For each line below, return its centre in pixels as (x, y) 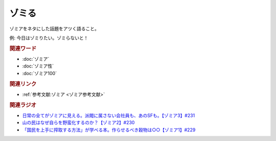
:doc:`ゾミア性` (38, 66)
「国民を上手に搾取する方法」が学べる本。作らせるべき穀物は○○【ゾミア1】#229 (109, 130)
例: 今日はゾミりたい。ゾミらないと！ (49, 38)
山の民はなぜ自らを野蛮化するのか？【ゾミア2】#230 (78, 123)
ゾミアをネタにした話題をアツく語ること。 (54, 29)
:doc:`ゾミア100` (40, 73)
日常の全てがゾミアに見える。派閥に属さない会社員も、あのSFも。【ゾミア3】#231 (109, 115)
